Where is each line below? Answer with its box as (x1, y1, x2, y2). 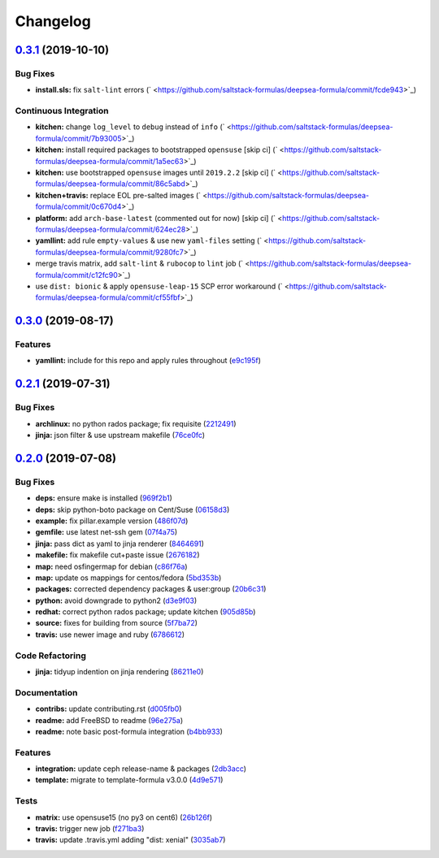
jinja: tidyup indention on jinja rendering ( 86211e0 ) (35, 667, 204, 676)
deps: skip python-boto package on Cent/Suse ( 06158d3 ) (35, 505, 230, 514)
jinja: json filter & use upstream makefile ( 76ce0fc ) (35, 431, 206, 440)
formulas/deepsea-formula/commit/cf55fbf (35, 292, 180, 302)
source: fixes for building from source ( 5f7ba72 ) (35, 618, 198, 628)
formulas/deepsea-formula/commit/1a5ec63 (35, 156, 185, 166)
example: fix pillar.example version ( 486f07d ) (35, 516, 189, 526)
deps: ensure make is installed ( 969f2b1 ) (35, 493, 172, 503)
